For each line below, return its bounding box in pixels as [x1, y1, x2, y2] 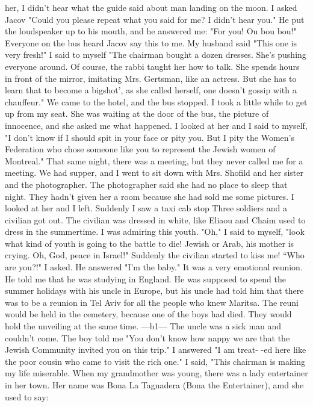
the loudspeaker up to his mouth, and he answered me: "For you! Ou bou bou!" [5, 25, 297, 37]
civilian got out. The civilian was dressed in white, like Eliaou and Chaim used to [5, 213, 306, 226]
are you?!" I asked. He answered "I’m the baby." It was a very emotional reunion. [5, 261, 303, 273]
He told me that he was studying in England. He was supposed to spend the [5, 272, 286, 285]
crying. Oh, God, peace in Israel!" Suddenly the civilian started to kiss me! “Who [5, 249, 305, 261]
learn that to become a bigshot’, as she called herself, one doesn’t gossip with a [5, 84, 297, 96]
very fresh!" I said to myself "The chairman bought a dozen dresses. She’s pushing [5, 48, 306, 61]
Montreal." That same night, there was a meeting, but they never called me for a [5, 154, 303, 167]
